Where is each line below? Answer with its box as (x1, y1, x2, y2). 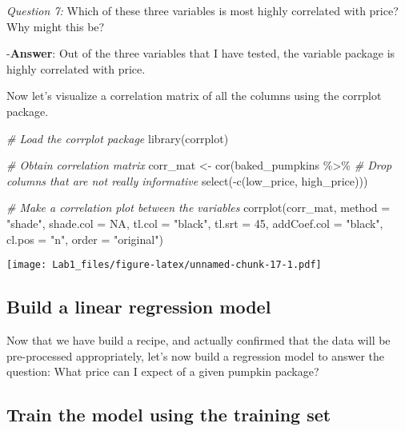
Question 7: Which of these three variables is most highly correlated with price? (6, 2, 399, 18)
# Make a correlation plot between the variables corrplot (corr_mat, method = (6, 199, 391, 216)
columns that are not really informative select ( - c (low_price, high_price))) (6, 172, 368, 189)
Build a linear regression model (6, 294, 271, 319)
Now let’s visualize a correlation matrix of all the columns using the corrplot (6, 87, 382, 104)
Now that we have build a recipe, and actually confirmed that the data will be (6, 331, 391, 348)
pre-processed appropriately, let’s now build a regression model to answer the (6, 347, 385, 364)
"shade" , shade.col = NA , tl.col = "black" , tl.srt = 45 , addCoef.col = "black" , (6, 214, 383, 231)
